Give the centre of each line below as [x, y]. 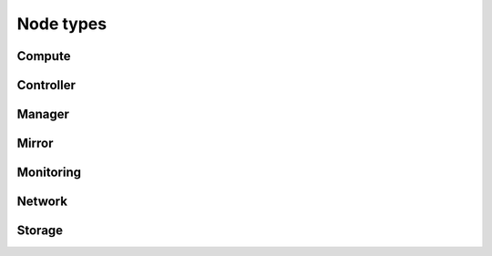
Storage [40, 231]
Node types [62, 24]
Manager [43, 114]
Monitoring [49, 173]
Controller [46, 85]
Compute [44, 56]
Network [42, 202]
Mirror [35, 143]
